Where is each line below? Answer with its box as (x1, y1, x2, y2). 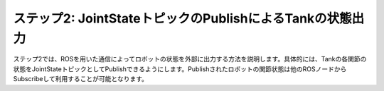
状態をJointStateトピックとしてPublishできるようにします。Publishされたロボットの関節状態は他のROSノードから (13, 64, 347, 73)
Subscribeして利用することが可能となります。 (13, 75, 149, 83)
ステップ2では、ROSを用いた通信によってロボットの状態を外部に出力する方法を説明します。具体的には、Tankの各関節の (13, 55, 367, 63)
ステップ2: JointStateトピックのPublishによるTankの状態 (13, 11, 352, 26)
